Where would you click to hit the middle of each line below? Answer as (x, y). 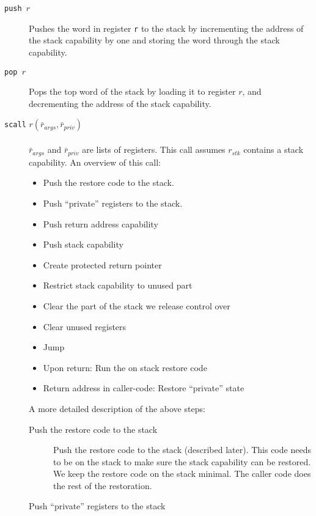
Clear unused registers (85, 326)
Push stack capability (83, 244)
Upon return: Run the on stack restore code (125, 367)
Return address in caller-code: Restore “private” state (144, 388)
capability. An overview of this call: (95, 162)
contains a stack (274, 149)
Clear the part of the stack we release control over (137, 305)
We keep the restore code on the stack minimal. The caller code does (182, 474)
